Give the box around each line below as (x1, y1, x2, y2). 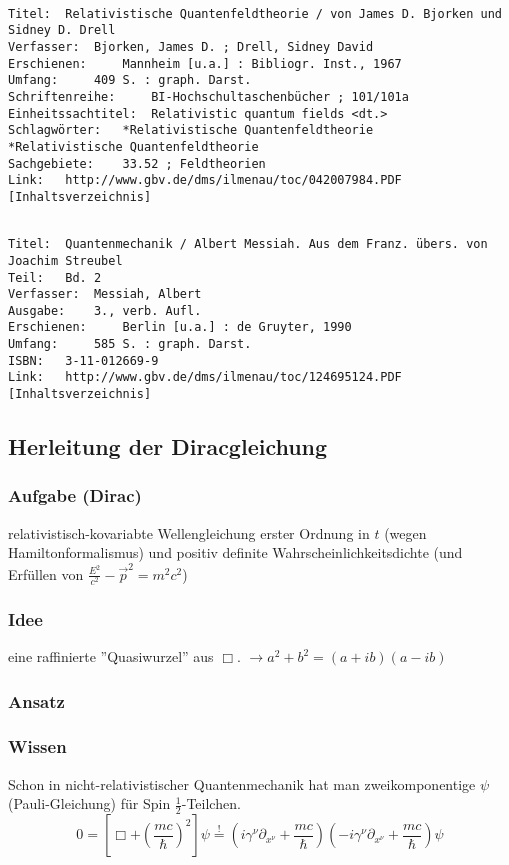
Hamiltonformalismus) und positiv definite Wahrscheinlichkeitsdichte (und (8, 542, 463, 563)
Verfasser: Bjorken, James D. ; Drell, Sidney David (8, 39, 374, 54)
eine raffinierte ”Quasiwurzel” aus (8, 646, 214, 667)
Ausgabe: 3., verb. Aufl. (8, 303, 202, 318)
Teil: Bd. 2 (8, 270, 102, 285)
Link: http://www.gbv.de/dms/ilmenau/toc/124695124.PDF (8, 370, 402, 385)
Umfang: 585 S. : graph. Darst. (8, 337, 252, 352)
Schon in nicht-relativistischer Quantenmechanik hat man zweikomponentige (8, 773, 476, 794)
